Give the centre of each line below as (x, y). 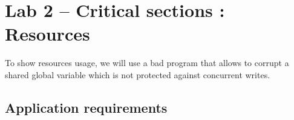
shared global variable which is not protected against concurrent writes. (138, 74)
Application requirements (86, 107)
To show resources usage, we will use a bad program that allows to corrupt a (147, 63)
